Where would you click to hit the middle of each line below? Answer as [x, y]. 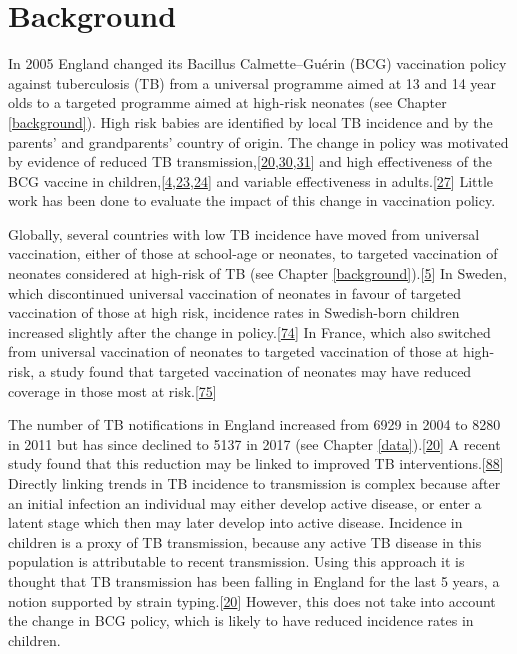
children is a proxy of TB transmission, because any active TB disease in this [245, 541]
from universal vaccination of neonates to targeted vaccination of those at [233, 351]
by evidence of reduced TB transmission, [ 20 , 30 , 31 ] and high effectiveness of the [250, 161]
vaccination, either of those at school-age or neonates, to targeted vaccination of [253, 253]
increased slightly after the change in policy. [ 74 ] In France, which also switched [249, 331]
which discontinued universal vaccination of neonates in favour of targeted [235, 292]
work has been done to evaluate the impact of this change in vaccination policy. [252, 200]
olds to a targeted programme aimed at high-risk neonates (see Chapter [227, 102]
